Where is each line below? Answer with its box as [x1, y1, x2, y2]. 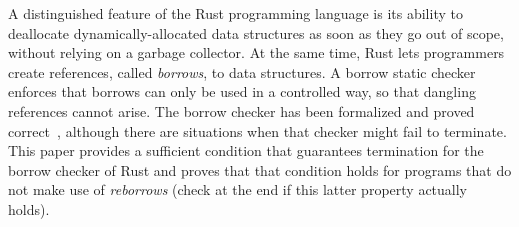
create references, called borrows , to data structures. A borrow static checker [8, 61, 476, 82]
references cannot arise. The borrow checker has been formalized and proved [8, 100, 475, 121]
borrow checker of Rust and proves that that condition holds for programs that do [8, 159, 512, 180]
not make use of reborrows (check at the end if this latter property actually [8, 179, 468, 200]
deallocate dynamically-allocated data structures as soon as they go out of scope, [8, 22, 504, 43]
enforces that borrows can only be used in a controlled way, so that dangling [8, 81, 476, 102]
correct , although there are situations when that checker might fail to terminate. [8, 120, 507, 141]
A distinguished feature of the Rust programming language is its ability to [8, 3, 463, 23]
